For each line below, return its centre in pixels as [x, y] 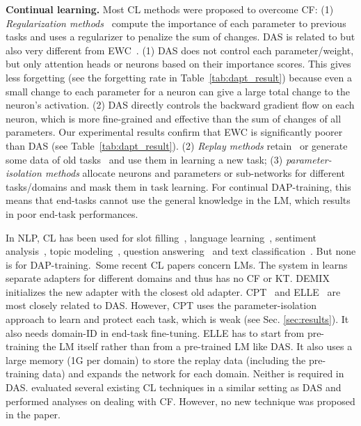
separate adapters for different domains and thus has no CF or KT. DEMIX [168, 278]
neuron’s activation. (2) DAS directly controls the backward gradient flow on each [180, 105]
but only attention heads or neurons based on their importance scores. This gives [178, 64]
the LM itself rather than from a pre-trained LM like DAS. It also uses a [197, 346]
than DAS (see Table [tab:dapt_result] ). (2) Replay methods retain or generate [177, 145]
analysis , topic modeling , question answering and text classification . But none [181, 251]
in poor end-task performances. [72, 213]
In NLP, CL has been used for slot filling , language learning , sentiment [161, 237]
